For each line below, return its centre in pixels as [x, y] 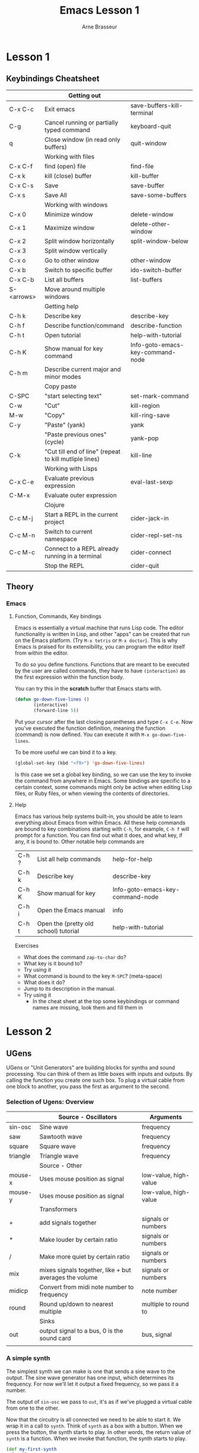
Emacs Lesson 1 [99, 10]
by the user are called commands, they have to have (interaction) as [100, 671]
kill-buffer [145, 175]
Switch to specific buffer [78, 270]
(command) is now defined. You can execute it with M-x [82, 735]
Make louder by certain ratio [78, 1240]
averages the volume [68, 1278]
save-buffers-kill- [156, 106]
